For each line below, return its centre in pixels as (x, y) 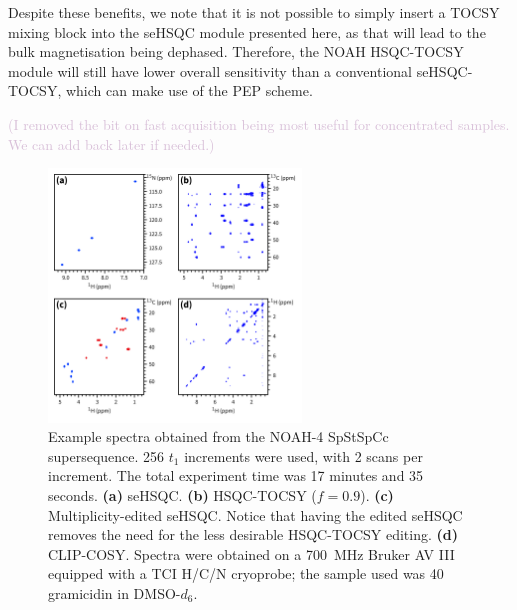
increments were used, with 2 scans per (303, 455)
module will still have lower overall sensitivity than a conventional (210, 70)
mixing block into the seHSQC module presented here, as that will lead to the (247, 31)
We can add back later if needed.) (111, 143)
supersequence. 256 (106, 455)
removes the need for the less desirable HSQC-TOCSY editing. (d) (253, 534)
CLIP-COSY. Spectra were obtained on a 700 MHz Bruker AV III (251, 553)
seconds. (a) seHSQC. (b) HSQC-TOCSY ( (182, 494)
